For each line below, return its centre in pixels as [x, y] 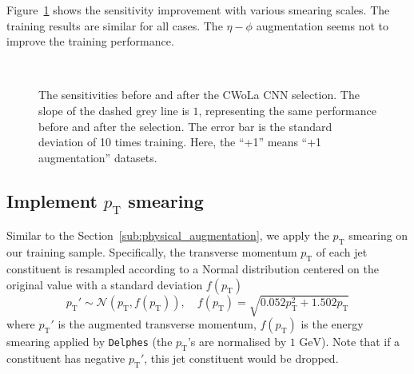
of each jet [342, 252]
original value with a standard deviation [105, 284]
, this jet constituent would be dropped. [241, 358]
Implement [52, 200]
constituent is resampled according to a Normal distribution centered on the [193, 268]
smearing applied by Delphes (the [90, 342]
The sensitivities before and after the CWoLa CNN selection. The [199, 95]
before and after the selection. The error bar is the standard [185, 126]
